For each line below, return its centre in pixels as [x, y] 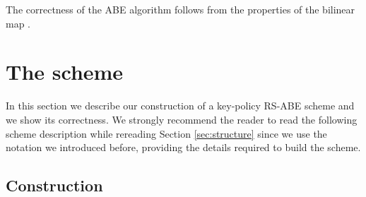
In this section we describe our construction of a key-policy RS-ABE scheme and [180, 106]
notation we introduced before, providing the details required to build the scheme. [183, 147]
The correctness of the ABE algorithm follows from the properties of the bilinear [181, 9]
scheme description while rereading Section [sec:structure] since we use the [166, 133]
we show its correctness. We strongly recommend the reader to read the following [182, 119]
